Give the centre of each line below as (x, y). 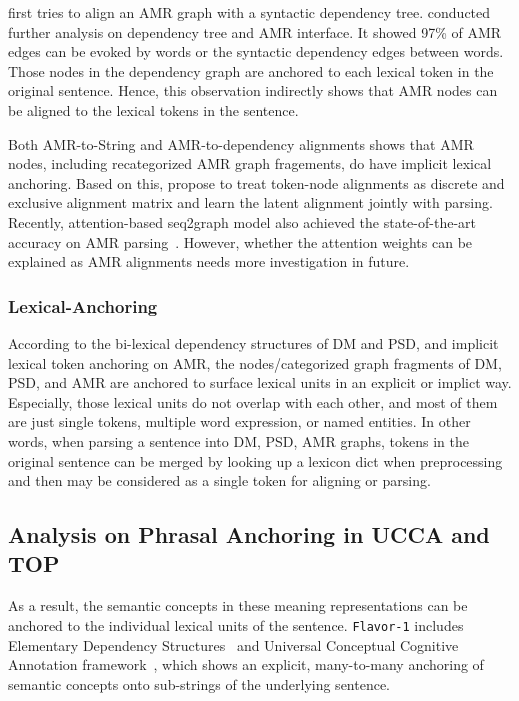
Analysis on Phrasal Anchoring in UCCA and (249, 534)
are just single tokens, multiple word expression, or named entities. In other (239, 421)
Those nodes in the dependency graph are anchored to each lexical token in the (251, 70)
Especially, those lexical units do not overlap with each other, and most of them (253, 401)
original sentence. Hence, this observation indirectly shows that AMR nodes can (253, 90)
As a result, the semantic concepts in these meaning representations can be (238, 605)
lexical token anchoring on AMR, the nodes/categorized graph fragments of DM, (255, 362)
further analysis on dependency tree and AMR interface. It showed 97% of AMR (255, 31)
